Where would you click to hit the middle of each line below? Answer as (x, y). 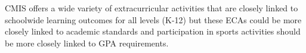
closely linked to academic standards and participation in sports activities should (153, 31)
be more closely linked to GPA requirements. (87, 43)
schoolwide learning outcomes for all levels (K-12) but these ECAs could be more (153, 19)
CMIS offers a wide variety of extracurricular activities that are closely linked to (152, 8)
